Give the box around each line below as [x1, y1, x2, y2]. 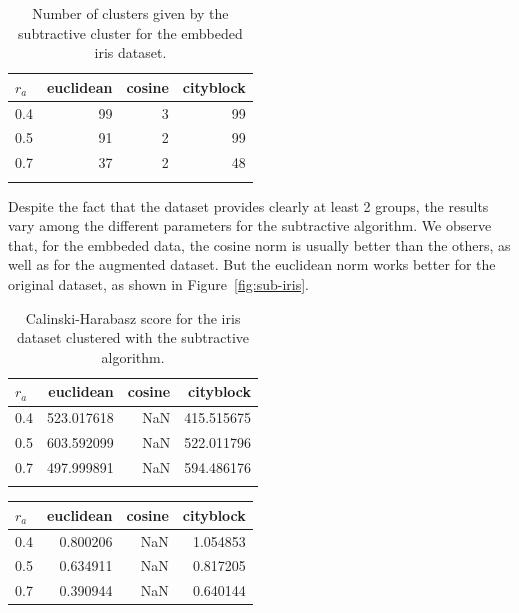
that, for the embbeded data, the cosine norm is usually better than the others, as [8, 234, 511, 255]
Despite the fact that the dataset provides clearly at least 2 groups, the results [8, 195, 489, 216]
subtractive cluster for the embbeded [18, 22, 243, 43]
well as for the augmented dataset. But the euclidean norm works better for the [8, 254, 496, 275]
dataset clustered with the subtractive [17, 327, 250, 348]
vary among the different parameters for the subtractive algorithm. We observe [8, 215, 492, 236]
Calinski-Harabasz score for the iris [25, 307, 241, 328]
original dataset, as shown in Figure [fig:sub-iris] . [8, 274, 309, 295]
